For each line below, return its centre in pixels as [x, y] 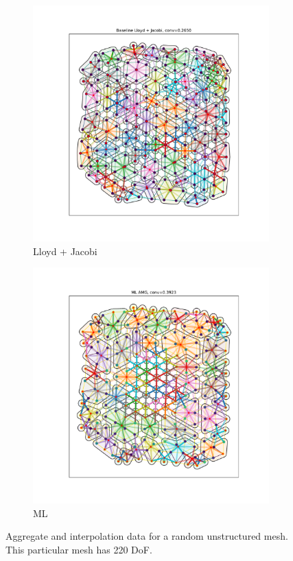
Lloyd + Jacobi [65, 251]
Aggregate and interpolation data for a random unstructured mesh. [147, 536]
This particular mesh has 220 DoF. [79, 549]
